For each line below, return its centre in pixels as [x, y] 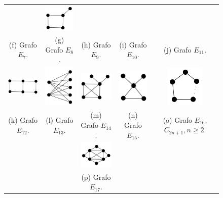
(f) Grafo [23, 44]
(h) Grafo [96, 44]
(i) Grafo [133, 44]
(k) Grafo [23, 120]
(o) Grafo [177, 119]
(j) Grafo [178, 49]
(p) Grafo [96, 177]
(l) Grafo [60, 120]
